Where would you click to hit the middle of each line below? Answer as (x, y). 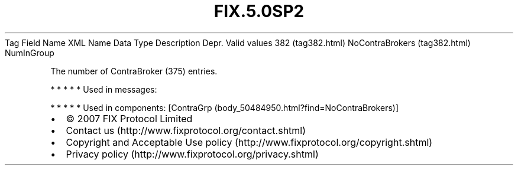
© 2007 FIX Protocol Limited (129, 118)
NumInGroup (30, 53)
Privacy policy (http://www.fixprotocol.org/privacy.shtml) (192, 154)
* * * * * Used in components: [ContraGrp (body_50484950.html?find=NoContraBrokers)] (225, 107)
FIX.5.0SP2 (259, 11)
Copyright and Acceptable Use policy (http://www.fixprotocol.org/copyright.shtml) (249, 142)
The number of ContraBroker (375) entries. (134, 71)
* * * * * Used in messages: (104, 89)
